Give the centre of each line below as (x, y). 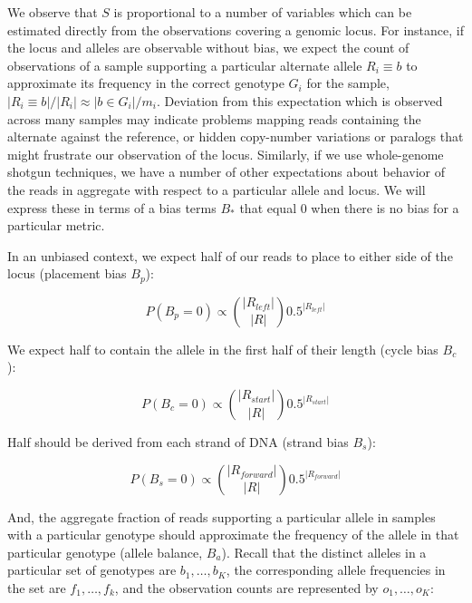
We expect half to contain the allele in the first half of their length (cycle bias (223, 349)
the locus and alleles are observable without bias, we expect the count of (208, 48)
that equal (268, 207)
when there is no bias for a (385, 207)
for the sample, (348, 83)
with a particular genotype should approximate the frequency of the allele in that (233, 535)
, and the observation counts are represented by (246, 587)
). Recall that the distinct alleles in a (324, 552)
